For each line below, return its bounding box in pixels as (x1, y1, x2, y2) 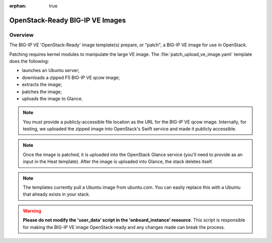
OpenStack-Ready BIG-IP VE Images (9, 16, 126, 25)
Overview (9, 31, 34, 38)
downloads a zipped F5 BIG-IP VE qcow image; (22, 74, 120, 80)
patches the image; (22, 89, 62, 95)
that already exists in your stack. (23, 191, 90, 197)
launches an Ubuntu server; (22, 67, 80, 73)
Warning (23, 208, 41, 214)
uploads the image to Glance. (22, 96, 83, 102)
